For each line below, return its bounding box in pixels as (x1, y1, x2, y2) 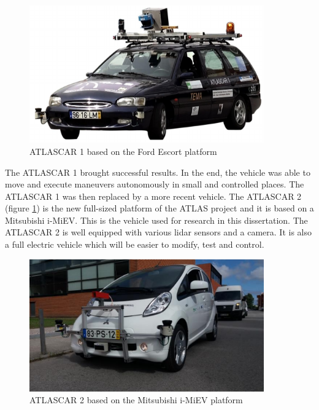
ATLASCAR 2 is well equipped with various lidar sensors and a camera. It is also (5, 226, 312, 239)
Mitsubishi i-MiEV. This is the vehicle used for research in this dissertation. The (5, 213, 308, 226)
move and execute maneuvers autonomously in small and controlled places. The (5, 178, 304, 191)
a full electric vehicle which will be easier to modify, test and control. (5, 238, 264, 251)
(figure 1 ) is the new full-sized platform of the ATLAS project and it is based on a (5, 202, 314, 215)
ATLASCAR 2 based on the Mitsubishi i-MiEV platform (29, 393, 243, 406)
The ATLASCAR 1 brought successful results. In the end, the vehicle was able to (5, 165, 310, 178)
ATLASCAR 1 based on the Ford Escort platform (29, 144, 217, 157)
